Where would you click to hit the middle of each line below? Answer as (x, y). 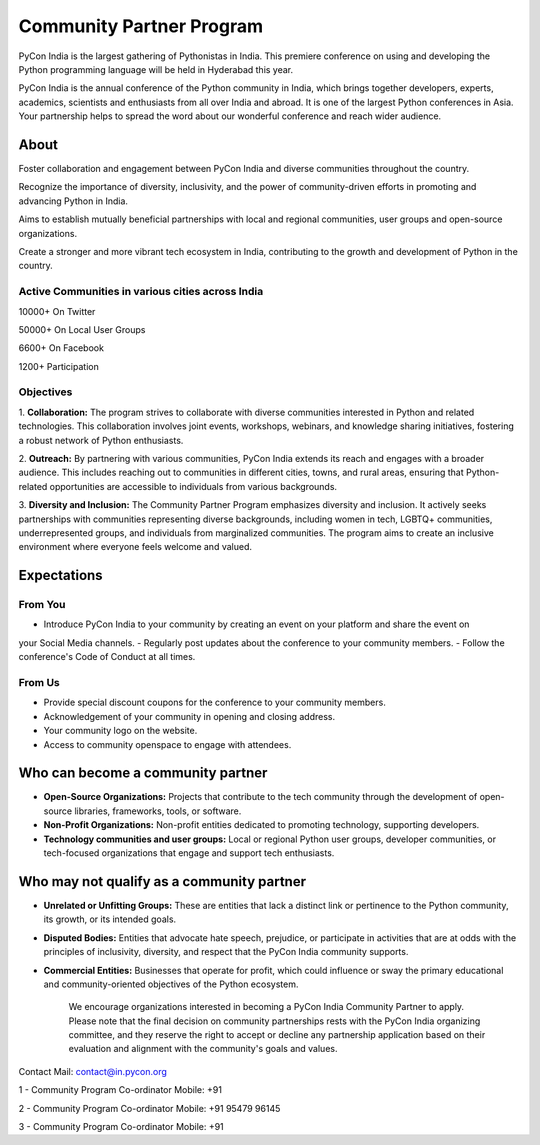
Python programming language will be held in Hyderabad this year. (156, 69)
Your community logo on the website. (120, 731)
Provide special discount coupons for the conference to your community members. (215, 702)
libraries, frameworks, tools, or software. (158, 811)
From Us (39, 683)
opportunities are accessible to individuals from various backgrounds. (193, 486)
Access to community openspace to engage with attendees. (167, 744)
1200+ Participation (58, 366)
